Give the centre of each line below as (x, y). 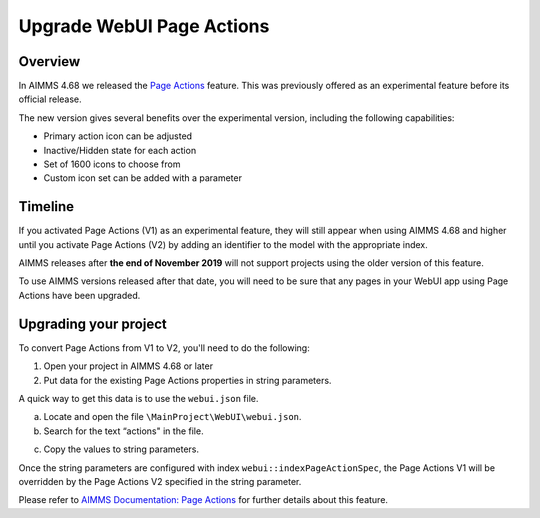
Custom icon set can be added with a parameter (142, 178)
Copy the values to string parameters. (121, 449)
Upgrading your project (92, 323)
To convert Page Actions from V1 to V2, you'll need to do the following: (164, 347)
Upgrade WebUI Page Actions (144, 26)
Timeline (46, 206)
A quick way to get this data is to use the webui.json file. (138, 398)
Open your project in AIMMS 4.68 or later (128, 366)
